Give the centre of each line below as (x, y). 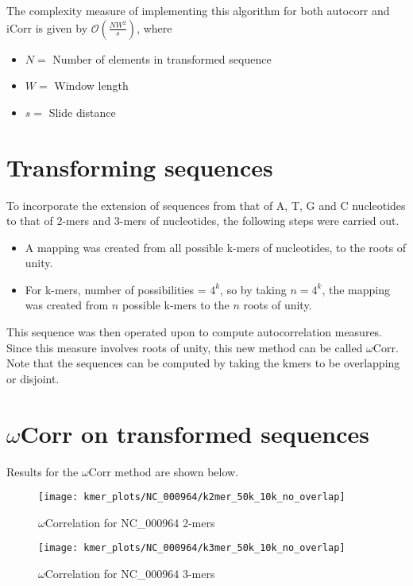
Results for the (42, 471)
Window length (91, 85)
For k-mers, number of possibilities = (116, 289)
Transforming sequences (140, 167)
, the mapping (356, 289)
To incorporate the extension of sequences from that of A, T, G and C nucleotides (206, 205)
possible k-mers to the (176, 305)
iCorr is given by (47, 27)
